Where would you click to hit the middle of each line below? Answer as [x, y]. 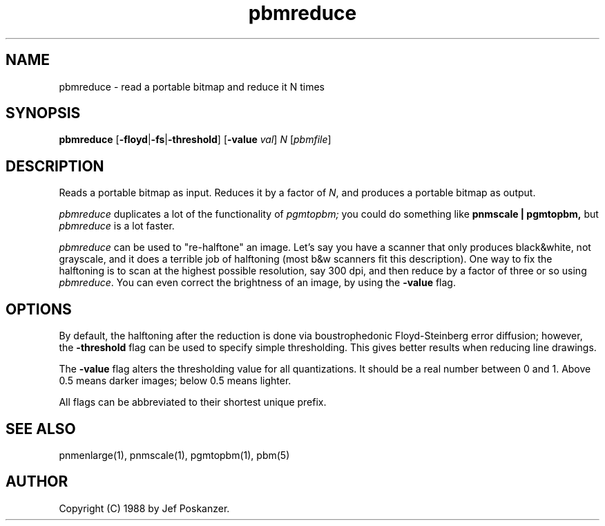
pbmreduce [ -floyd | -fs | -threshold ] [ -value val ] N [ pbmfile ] [195, 140]
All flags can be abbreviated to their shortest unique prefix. [193, 402]
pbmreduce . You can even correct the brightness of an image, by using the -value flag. [257, 283]
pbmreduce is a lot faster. [117, 226]
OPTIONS [39, 309]
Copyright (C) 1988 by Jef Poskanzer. [144, 508]
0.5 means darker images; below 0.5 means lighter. [175, 381]
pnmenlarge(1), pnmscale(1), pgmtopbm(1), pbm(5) [174, 455]
